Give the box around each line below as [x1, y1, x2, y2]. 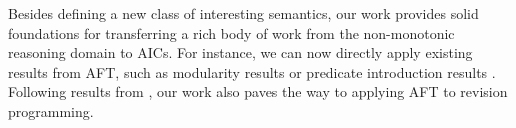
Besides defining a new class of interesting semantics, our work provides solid [8, 3, 479, 23]
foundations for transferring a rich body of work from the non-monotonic [8, 22, 455, 43]
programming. [8, 100, 94, 121]
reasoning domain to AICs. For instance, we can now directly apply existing [8, 42, 473, 63]
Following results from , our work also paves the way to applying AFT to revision [8, 81, 508, 102]
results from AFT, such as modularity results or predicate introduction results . [8, 61, 496, 82]
